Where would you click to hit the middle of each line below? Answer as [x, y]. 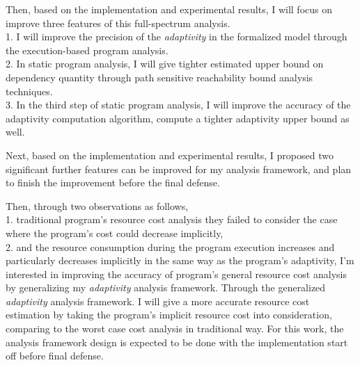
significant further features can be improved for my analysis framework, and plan [179, 169]
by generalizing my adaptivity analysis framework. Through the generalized [166, 287]
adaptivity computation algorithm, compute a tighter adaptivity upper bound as [178, 118]
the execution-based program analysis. [87, 50]
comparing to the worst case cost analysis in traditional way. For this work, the [175, 328]
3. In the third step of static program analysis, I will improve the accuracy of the [178, 105]
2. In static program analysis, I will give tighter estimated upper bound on [165, 64]
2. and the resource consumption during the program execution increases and [170, 246]
